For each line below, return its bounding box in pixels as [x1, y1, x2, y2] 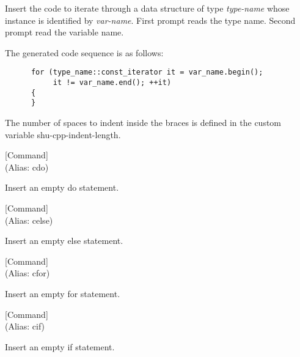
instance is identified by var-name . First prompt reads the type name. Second [5, 13, 296, 26]
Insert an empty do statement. [5, 181, 119, 194]
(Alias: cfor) [5, 267, 50, 279]
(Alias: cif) [5, 320, 45, 333]
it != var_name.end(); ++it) [53, 78, 172, 87]
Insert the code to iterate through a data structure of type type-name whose [5, 2, 290, 14]
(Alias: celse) [5, 213, 53, 226]
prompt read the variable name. [5, 26, 124, 39]
